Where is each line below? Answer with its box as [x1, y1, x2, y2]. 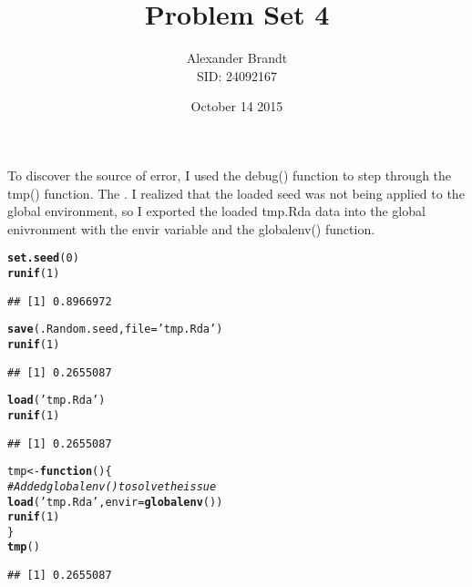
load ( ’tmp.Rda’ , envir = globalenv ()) [7, 495, 223, 509]
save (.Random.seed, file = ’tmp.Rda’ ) [7, 323, 223, 336]
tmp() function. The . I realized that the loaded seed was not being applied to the [7, 183, 465, 202]
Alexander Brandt [186, 48, 288, 67]
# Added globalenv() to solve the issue [7, 479, 217, 493]
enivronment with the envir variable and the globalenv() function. [7, 219, 375, 238]
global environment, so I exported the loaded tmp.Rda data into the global [7, 201, 426, 221]
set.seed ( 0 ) [7, 252, 79, 265]
